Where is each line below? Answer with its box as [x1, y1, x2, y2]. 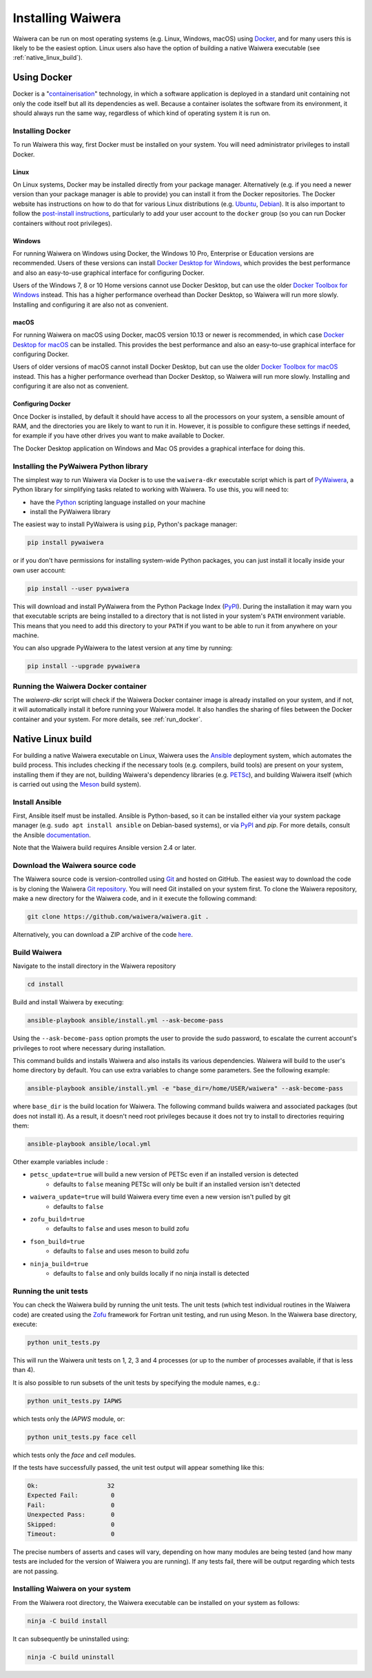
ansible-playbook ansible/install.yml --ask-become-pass [27, 1017, 224, 1024]
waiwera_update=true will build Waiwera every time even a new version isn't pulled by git [30, 1192, 291, 1201]
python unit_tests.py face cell [27, 1433, 137, 1441]
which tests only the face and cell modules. [12, 1451, 136, 1459]
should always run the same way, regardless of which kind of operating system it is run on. [12, 109, 271, 117]
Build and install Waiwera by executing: [12, 998, 124, 1006]
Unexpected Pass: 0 [27, 1511, 115, 1519]
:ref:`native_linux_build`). [12, 54, 83, 62]
